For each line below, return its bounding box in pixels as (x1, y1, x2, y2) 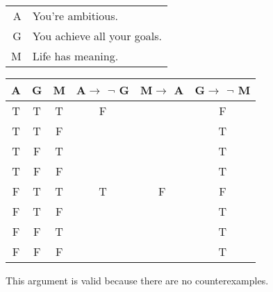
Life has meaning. (32, 48, 119, 64)
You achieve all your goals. (32, 28, 163, 44)
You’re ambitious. (32, 8, 118, 24)
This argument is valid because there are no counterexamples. (6, 273, 269, 287)
